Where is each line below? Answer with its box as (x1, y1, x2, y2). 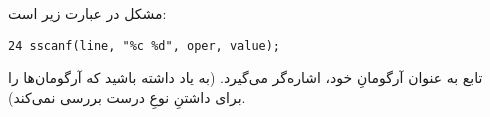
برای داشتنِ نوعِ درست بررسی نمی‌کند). (8, 87, 246, 108)
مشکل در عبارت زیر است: (8, 3, 167, 24)
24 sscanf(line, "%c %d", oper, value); (8, 38, 281, 53)
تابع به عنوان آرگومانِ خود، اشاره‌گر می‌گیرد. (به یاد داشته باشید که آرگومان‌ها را (8, 67, 483, 88)
